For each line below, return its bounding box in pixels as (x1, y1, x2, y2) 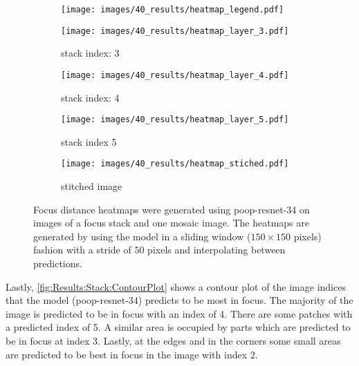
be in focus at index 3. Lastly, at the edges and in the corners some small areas (6, 334, 341, 347)
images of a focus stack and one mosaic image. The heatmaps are (33, 215, 309, 230)
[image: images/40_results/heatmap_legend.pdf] (61, 5, 284, 15)
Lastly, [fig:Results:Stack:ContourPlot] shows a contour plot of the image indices (6, 279, 346, 293)
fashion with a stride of (33, 242, 131, 257)
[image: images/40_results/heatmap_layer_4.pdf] (61, 70, 289, 80)
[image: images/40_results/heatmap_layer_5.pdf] (61, 115, 289, 125)
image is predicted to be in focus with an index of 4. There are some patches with (6, 306, 353, 320)
